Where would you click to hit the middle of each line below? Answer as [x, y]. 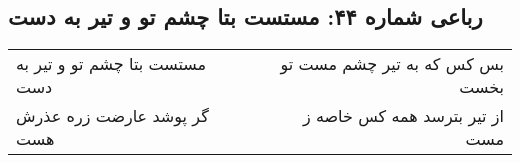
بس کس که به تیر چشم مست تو [392, 64]
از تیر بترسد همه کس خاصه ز [403, 116]
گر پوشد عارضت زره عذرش [112, 116]
